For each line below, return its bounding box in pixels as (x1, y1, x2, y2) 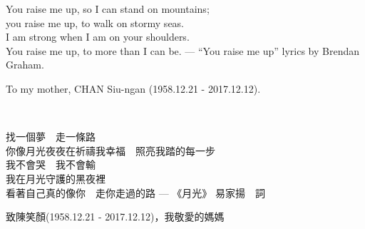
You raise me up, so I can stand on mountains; (6, 1, 210, 16)
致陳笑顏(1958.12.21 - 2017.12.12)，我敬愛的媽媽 (6, 209, 225, 224)
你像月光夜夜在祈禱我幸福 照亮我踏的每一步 (6, 143, 215, 158)
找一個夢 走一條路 (6, 129, 96, 144)
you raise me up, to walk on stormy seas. (6, 15, 185, 30)
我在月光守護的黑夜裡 (6, 171, 106, 185)
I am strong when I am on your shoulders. (6, 29, 190, 44)
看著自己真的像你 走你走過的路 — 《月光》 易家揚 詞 (6, 185, 265, 200)
